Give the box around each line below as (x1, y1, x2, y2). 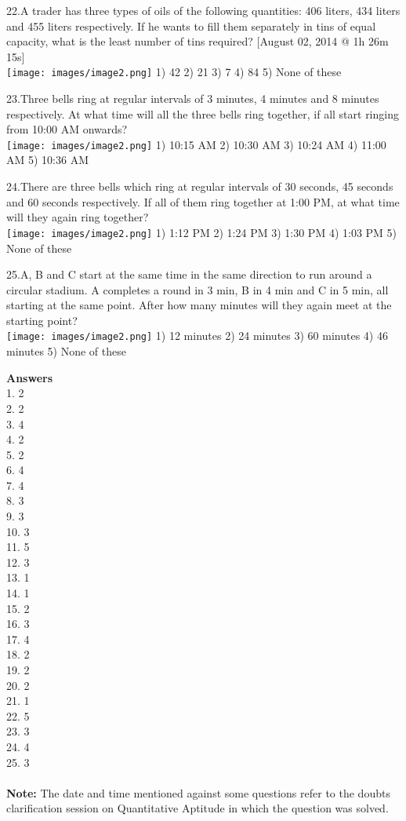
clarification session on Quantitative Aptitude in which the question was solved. (6, 800, 389, 816)
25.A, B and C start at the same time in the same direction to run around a (6, 266, 372, 283)
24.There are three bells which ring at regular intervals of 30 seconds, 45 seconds (6, 178, 393, 195)
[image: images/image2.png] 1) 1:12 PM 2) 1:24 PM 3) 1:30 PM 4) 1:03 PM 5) (6, 224, 397, 240)
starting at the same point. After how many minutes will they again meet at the (6, 297, 392, 313)
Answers (6, 369, 53, 385)
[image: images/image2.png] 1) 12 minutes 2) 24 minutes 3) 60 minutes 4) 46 (6, 327, 388, 344)
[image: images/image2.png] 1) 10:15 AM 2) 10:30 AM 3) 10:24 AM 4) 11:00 (6, 136, 386, 152)
